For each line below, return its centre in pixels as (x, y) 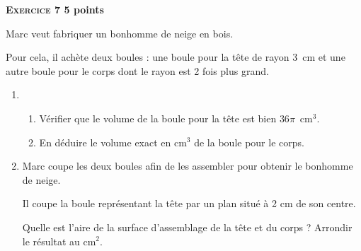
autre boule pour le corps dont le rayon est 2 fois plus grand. (137, 70)
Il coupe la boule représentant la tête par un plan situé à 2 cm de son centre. (189, 203)
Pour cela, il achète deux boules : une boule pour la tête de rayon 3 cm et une (176, 57)
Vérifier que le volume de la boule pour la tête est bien (158, 118)
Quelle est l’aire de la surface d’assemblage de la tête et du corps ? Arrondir (187, 227)
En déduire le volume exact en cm (113, 142)
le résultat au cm (59, 241)
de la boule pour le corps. (249, 142)
